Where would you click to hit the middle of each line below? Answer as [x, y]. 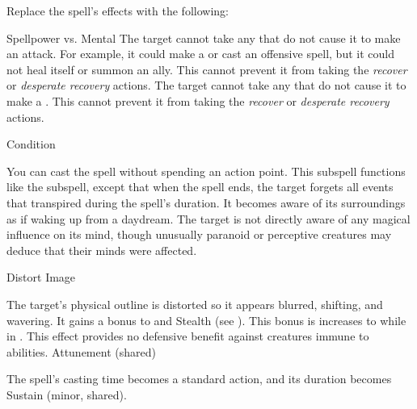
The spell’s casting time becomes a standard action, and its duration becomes [199, 379]
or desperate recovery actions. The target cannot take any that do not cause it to [206, 85]
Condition [31, 144]
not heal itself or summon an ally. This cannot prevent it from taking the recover [207, 69]
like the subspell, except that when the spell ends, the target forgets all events [200, 187]
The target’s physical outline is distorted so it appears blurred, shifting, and [195, 304]
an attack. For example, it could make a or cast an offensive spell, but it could [200, 54]
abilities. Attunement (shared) [81, 351]
